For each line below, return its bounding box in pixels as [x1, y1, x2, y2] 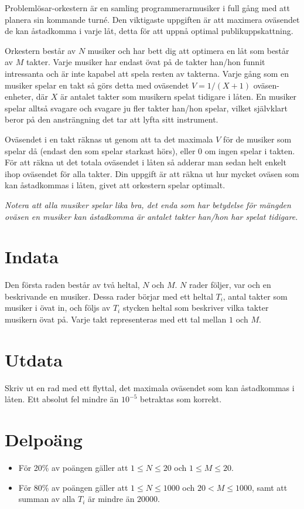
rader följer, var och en [189, 279, 271, 291]
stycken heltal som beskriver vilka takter [122, 301, 269, 314]
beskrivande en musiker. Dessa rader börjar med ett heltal [5, 290, 213, 302]
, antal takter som [223, 290, 288, 302]
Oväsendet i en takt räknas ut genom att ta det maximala [5, 133, 213, 145]
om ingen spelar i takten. [204, 144, 295, 157]
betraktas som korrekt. [140, 393, 222, 405]
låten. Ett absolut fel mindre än [5, 393, 119, 405]
